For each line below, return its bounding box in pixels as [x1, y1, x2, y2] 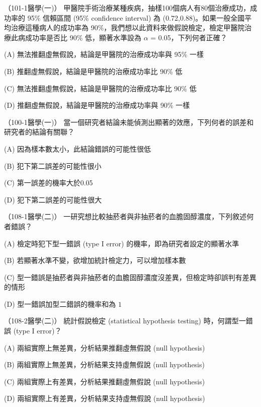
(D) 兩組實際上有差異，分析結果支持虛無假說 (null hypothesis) [4, 393, 205, 403]
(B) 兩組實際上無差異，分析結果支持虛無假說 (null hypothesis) [4, 359, 205, 370]
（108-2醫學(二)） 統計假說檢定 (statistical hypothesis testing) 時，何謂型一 [4, 315, 246, 326]
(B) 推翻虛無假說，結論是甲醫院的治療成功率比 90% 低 [4, 65, 183, 76]
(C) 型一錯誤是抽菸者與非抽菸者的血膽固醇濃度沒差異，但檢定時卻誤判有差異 [4, 272, 256, 282]
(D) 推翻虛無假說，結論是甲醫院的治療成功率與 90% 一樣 [4, 100, 190, 110]
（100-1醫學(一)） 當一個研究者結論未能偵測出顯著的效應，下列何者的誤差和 [4, 116, 254, 127]
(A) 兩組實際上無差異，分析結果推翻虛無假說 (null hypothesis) [4, 342, 205, 353]
